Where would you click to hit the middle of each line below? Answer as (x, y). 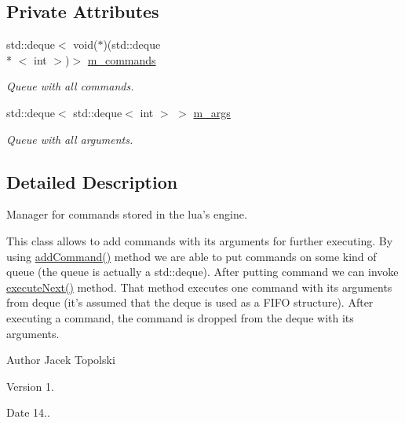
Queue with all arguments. (70, 139)
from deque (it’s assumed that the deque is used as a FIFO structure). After (190, 302)
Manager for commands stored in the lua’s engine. (127, 214)
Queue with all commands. (70, 86)
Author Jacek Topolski (61, 360)
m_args (212, 112)
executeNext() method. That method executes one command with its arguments (199, 287)
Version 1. (30, 386)
